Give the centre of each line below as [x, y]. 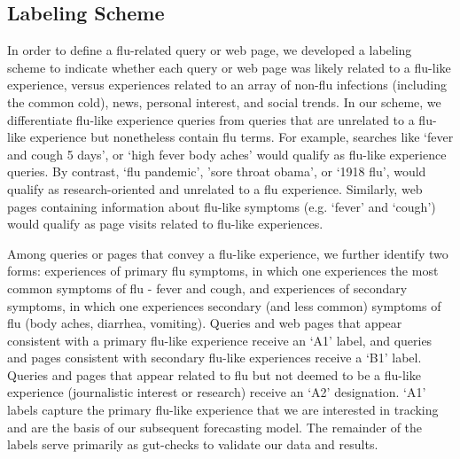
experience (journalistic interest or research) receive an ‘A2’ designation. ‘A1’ [217, 392]
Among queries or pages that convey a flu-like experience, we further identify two [228, 253]
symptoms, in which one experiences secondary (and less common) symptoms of [224, 305]
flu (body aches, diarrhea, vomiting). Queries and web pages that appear [205, 323]
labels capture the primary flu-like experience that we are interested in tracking [223, 410]
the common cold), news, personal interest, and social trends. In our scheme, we [224, 101]
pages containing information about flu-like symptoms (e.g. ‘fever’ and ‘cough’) [222, 206]
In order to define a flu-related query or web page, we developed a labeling [210, 50]
